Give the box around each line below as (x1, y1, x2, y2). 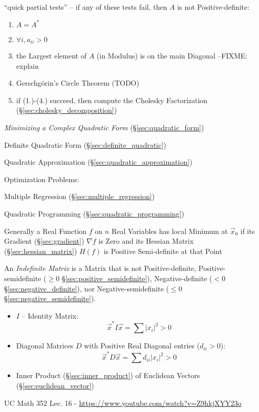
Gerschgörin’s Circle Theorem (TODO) (16, 77, 139, 88)
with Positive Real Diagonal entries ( (84, 340, 200, 351)
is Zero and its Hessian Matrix (98, 236, 194, 246)
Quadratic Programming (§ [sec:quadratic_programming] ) (4, 208, 184, 219)
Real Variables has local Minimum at (111, 225, 228, 236)
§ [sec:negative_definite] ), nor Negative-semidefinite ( (4, 283, 169, 293)
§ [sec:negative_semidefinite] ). (4, 293, 96, 304)
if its (240, 225, 255, 236)
